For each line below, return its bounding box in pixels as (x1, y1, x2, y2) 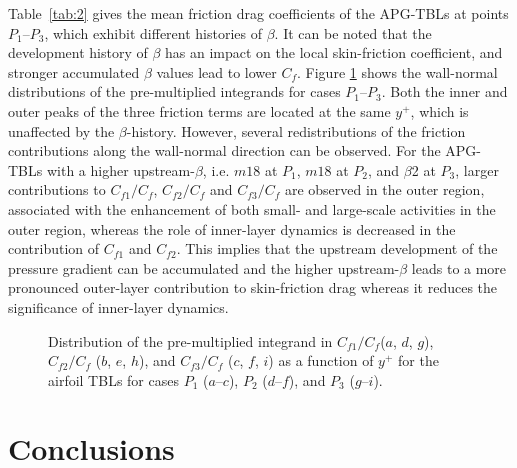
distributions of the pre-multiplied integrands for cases (8, 81, 341, 102)
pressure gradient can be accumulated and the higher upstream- (8, 257, 400, 278)
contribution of (8, 238, 100, 259)
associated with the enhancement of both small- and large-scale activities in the (8, 198, 496, 219)
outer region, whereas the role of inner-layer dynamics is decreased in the (8, 218, 456, 239)
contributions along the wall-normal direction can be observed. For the (8, 140, 441, 161)
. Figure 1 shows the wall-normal (297, 61, 498, 82)
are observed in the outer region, (284, 179, 485, 200)
